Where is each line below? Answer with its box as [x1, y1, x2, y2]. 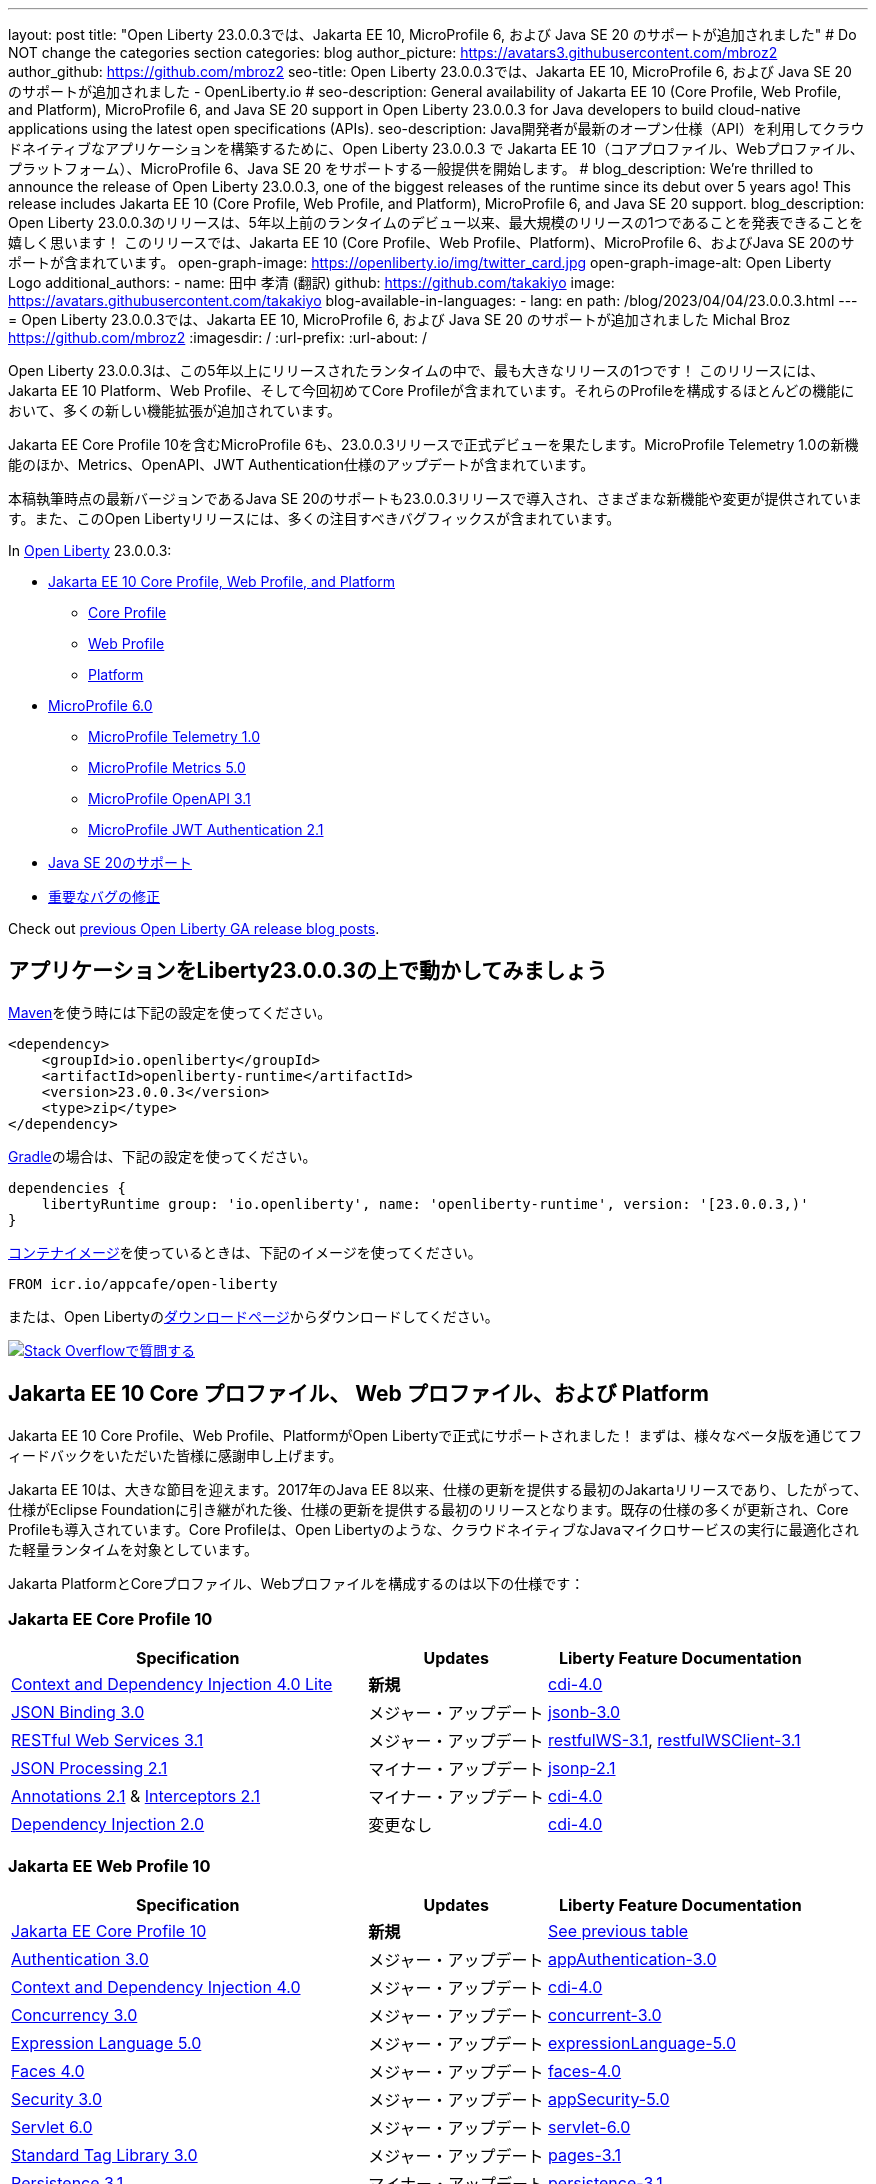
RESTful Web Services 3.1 [11, 1730, 204, 1751]
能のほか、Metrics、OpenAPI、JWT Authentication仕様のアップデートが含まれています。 [8, 456, 595, 473]
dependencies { [8, 1179, 127, 1196]
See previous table [548, 1921, 689, 1942]
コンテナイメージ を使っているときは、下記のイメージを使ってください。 [8, 1243, 482, 1261]
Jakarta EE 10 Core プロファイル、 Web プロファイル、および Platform [8, 1381, 709, 1407]
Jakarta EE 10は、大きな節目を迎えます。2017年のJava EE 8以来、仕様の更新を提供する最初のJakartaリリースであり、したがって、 [8, 1480, 868, 1498]
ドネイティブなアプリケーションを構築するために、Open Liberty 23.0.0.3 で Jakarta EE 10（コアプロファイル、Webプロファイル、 [8, 140, 864, 157]
